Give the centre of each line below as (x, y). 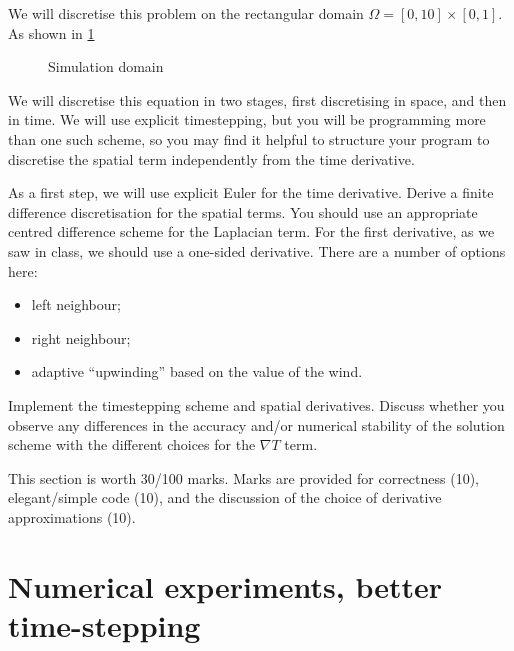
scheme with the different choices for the (132, 444)
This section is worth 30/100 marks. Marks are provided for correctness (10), (243, 477)
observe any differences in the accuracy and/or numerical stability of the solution (256, 424)
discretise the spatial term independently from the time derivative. (211, 158)
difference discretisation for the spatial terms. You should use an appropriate (243, 211)
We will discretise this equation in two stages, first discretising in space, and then (257, 99)
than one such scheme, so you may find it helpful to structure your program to (249, 138)
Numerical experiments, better (225, 585)
